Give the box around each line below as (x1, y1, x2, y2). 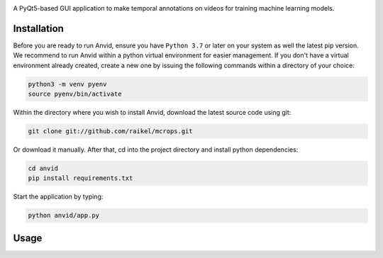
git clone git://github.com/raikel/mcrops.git (28, 128, 193, 135)
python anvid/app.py (28, 211, 99, 220)
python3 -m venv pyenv (28, 80, 107, 88)
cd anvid (28, 164, 59, 172)
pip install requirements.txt (28, 174, 133, 182)
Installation (13, 22, 64, 35)
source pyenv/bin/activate (28, 90, 122, 99)
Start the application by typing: (13, 192, 104, 201)
